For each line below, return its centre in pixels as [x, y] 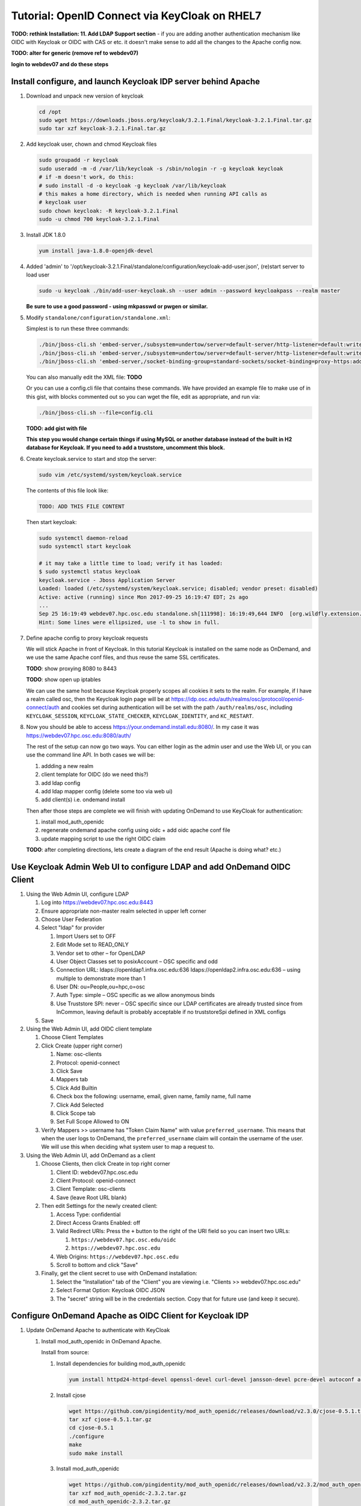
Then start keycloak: [51, 522]
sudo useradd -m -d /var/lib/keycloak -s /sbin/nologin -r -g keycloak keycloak [161, 168]
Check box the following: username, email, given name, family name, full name [154, 1096]
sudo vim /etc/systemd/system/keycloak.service [110, 475]
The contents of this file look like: [67, 490]
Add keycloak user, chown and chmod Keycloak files [91, 144]
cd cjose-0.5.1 [91, 1428]
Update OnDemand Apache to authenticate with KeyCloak [98, 1330]
